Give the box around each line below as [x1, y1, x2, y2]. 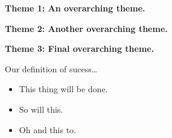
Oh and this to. [19, 123, 77, 136]
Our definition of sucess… [5, 62, 98, 75]
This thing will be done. [19, 83, 108, 95]
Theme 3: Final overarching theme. [5, 42, 154, 55]
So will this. [19, 102, 63, 115]
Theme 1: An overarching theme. [5, 2, 145, 14]
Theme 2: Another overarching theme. [5, 22, 168, 34]
